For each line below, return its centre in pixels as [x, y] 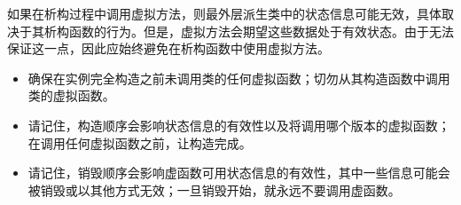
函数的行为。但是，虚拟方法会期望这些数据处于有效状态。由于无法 [261, 31]
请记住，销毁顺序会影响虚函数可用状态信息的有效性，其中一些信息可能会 [239, 173]
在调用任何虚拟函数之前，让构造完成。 [140, 142]
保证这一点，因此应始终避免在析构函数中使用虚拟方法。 [168, 48]
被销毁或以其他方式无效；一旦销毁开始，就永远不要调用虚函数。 [214, 189]
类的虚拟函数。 [71, 95]
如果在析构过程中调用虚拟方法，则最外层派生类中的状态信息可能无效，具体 [224, 13]
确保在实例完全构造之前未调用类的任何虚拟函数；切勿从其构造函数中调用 [239, 78]
